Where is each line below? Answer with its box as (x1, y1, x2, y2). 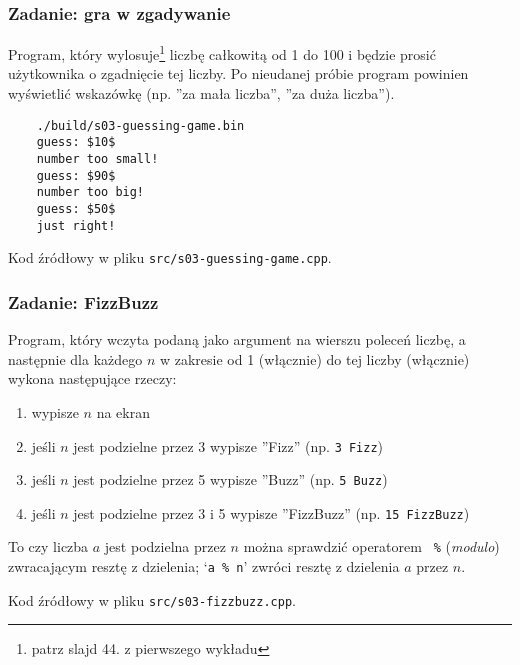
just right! (36, 218, 116, 233)
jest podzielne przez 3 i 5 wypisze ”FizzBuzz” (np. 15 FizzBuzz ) (73, 502, 470, 523)
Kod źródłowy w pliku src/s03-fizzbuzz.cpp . (8, 589, 296, 610)
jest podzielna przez (104, 536, 226, 557)
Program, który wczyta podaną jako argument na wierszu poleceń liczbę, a (8, 329, 466, 350)
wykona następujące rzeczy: (8, 368, 177, 389)
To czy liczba (8, 536, 89, 557)
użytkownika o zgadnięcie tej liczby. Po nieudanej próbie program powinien (8, 63, 469, 84)
